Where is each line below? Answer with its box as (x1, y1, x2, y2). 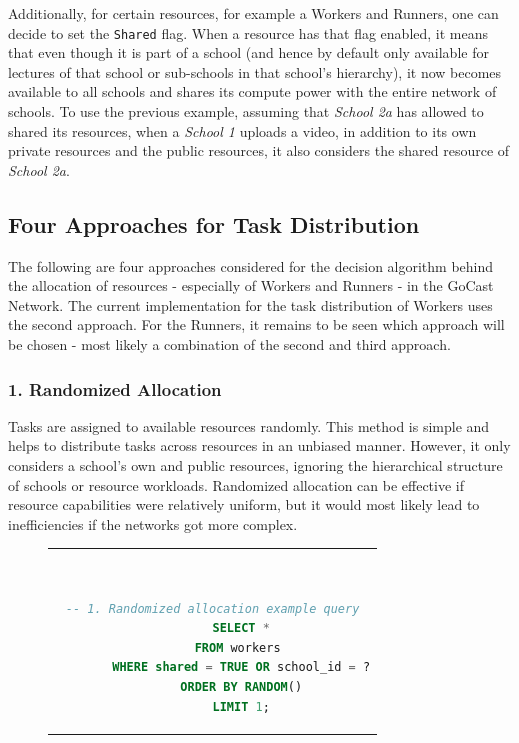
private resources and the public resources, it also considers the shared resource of (8, 140, 510, 161)
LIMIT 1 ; (212, 699, 270, 714)
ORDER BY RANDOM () (180, 680, 303, 695)
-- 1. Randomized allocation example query (65, 601, 360, 616)
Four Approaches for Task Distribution (8, 208, 420, 239)
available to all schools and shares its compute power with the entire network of (8, 81, 497, 102)
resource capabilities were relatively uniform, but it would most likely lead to (8, 494, 480, 515)
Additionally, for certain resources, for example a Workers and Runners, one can (8, 3, 499, 23)
